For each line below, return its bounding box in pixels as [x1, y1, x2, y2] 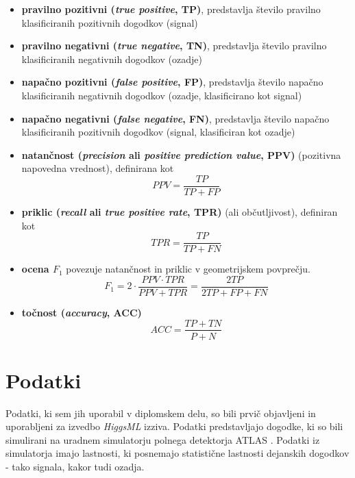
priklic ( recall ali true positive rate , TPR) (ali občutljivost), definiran [21, 205, 338, 218]
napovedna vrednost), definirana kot [21, 161, 174, 175]
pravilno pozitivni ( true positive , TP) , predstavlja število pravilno [21, 2, 321, 16]
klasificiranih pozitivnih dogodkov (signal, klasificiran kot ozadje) [21, 125, 295, 139]
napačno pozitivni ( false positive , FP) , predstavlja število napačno [21, 75, 323, 89]
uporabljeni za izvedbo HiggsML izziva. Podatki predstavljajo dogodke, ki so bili [5, 419, 343, 433]
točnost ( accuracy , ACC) [21, 305, 142, 319]
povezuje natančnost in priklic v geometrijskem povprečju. [66, 262, 310, 276]
